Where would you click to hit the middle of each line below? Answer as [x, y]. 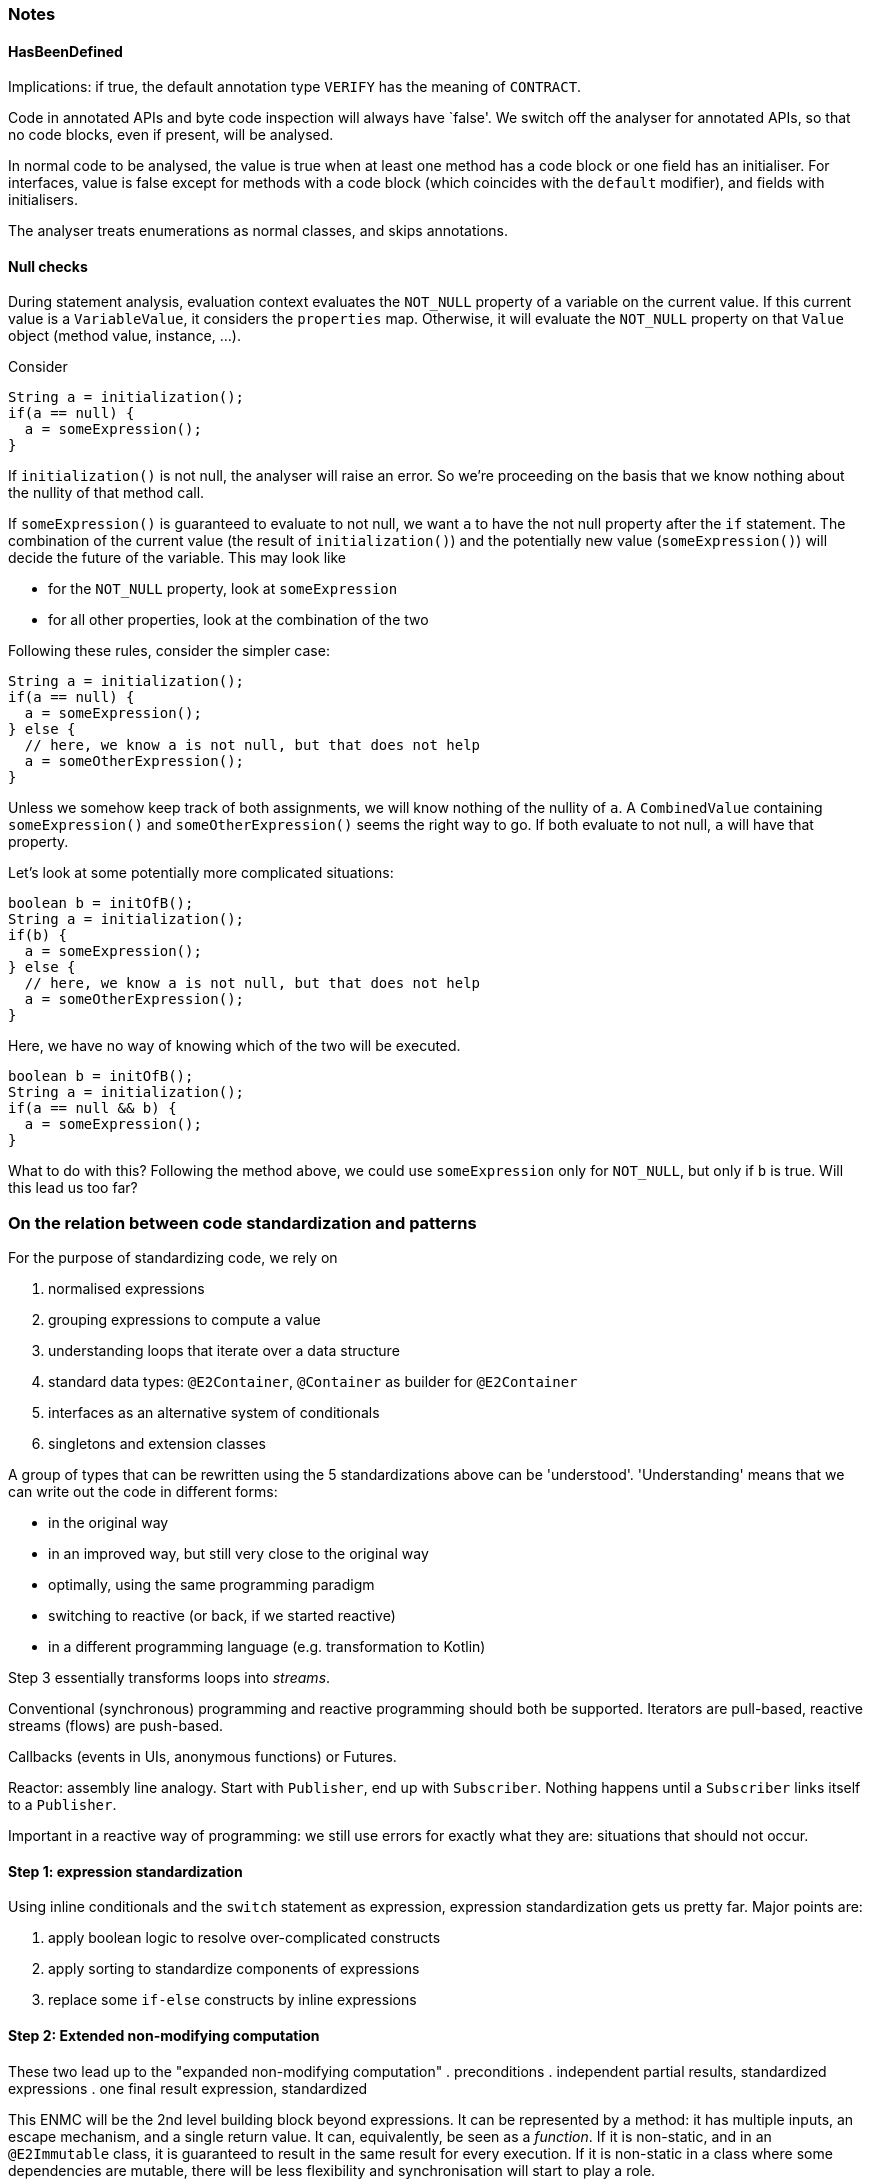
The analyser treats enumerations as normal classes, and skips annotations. [258, 231]
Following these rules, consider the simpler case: [169, 651]
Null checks [48, 266]
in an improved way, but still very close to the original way [238, 1554]
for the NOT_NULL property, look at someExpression [223, 589]
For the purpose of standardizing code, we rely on [173, 1258]
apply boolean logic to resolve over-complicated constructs [244, 1938]
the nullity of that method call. [106, 493]
